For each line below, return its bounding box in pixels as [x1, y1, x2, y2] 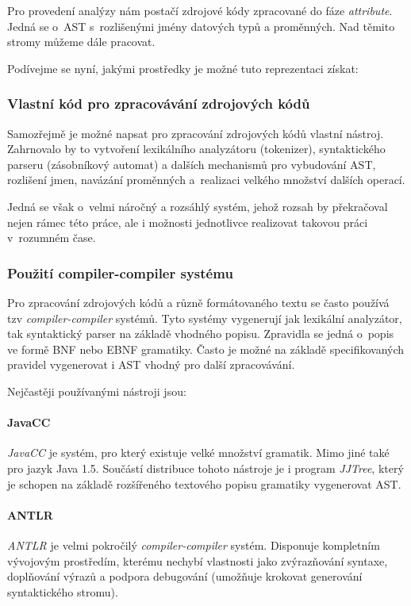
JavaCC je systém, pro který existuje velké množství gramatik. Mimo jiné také [7, 444, 390, 461]
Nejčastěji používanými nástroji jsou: [7, 382, 186, 399]
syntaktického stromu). [7, 583, 118, 600]
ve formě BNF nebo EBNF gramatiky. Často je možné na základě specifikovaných [7, 340, 405, 357]
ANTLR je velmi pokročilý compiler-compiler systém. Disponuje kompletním [7, 536, 380, 553]
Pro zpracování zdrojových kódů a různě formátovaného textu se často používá [7, 293, 390, 310]
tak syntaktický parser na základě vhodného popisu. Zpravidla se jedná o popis [7, 325, 394, 342]
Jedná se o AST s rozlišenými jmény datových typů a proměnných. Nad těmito [7, 17, 395, 34]
